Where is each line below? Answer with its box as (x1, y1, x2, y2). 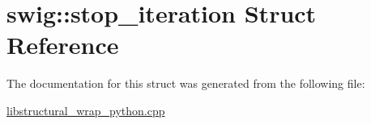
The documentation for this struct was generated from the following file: (6, 75, 365, 92)
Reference (6, 28, 119, 61)
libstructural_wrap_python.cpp (6, 101, 165, 118)
